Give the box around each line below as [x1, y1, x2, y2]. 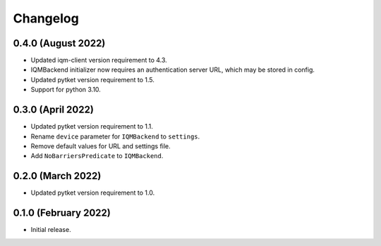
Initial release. [30, 226, 71, 234]
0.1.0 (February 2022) [13, 207, 111, 219]
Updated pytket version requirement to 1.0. [30, 188, 155, 197]
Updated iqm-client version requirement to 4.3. [30, 56, 167, 65]
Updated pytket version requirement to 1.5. [30, 75, 155, 84]
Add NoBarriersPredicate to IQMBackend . [30, 152, 164, 160]
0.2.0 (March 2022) [13, 170, 102, 182]
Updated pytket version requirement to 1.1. [30, 122, 153, 131]
